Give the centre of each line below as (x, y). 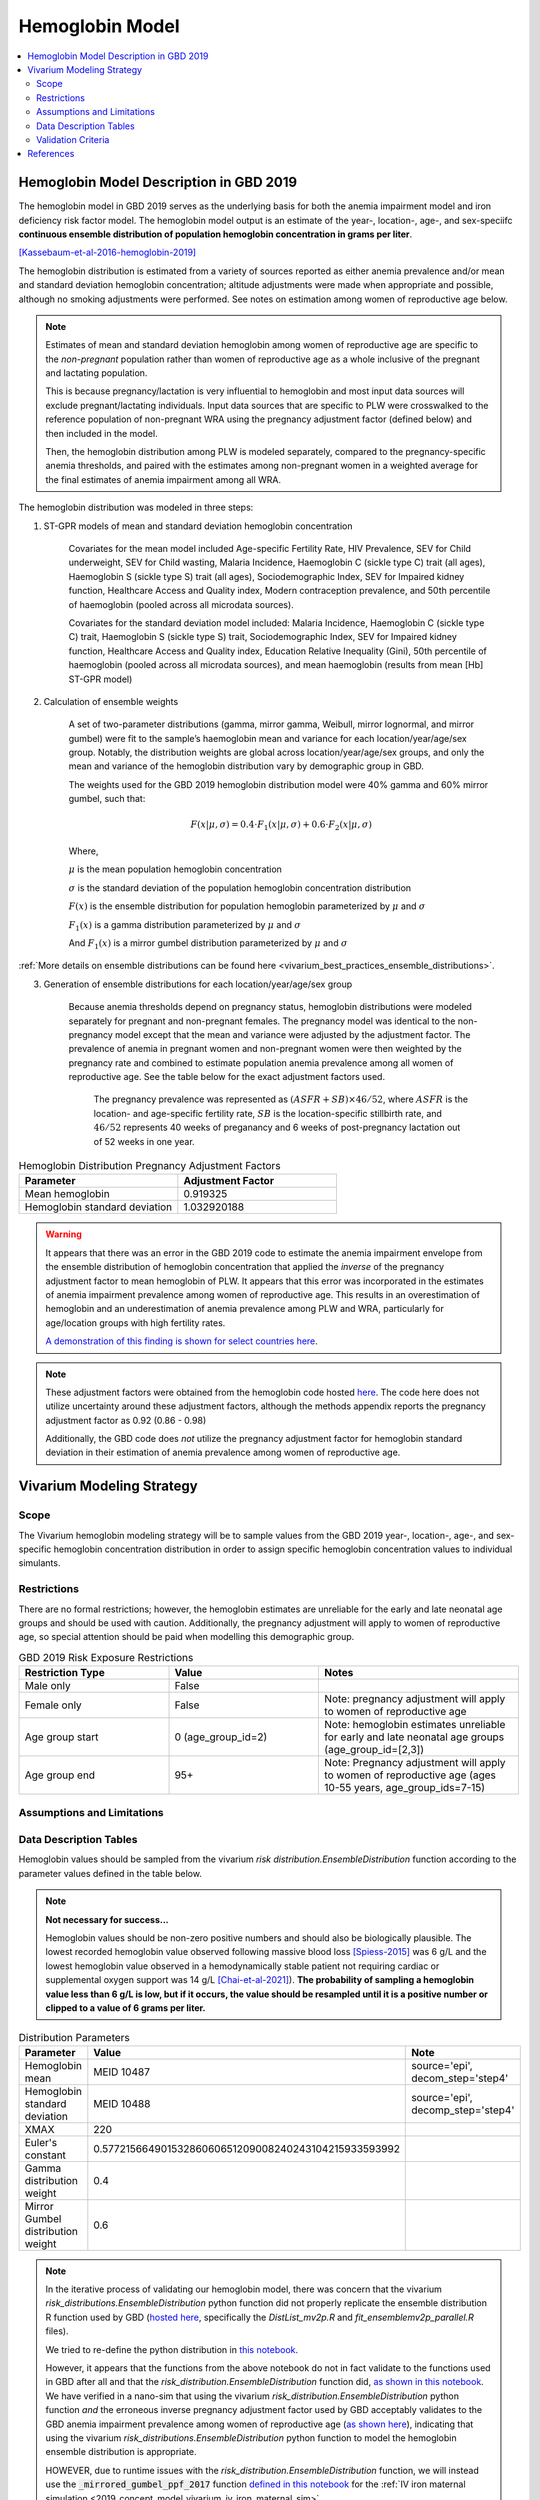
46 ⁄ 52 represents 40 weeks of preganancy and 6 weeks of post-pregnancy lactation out (277, 1127)
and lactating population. (96, 373)
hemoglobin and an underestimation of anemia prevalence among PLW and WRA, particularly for (244, 1309)
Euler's (41, 2142)
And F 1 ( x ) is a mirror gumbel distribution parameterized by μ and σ (208, 943)
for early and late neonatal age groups (414, 1737)
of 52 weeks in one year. (144, 1141)
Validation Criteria (73, 139)
